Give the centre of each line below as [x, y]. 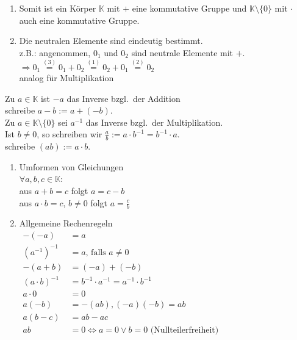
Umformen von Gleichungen [71, 166]
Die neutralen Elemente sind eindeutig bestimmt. [111, 41]
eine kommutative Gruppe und [189, 8]
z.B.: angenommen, [55, 52]
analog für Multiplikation [66, 78]
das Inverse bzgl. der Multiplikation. [154, 122]
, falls [96, 252]
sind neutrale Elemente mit [182, 52]
